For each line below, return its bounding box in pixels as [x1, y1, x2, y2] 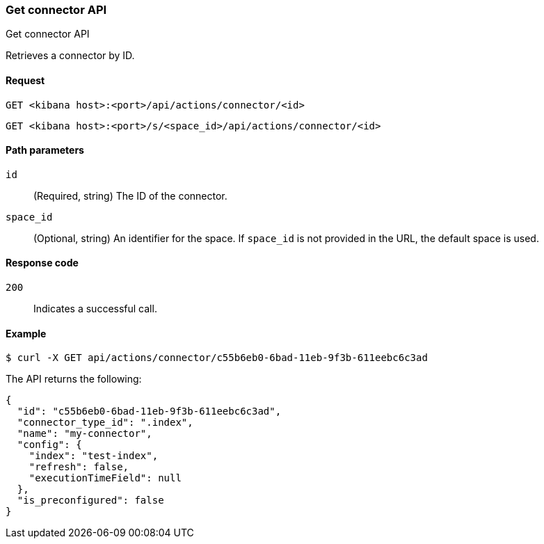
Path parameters [6, 144, 84, 157]
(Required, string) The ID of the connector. [33, 189, 227, 202]
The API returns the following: [6, 373, 142, 385]
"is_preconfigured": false [17, 495, 164, 506]
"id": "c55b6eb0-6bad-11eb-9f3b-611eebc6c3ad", [17, 406, 282, 417]
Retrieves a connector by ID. [6, 49, 135, 62]
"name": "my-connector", [17, 428, 152, 440]
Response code [6, 257, 79, 269]
